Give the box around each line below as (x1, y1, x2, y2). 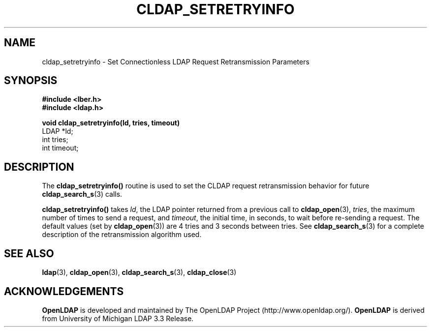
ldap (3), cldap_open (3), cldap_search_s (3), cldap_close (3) (42, 268, 237, 277)
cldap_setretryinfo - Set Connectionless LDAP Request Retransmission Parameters (42, 57, 309, 66)
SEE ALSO (4, 247, 54, 260)
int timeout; (42, 144, 79, 152)
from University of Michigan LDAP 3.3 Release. (42, 314, 194, 323)
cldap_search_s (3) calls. (42, 190, 123, 199)
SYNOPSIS (4, 74, 58, 87)
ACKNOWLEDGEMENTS (4, 285, 124, 298)
